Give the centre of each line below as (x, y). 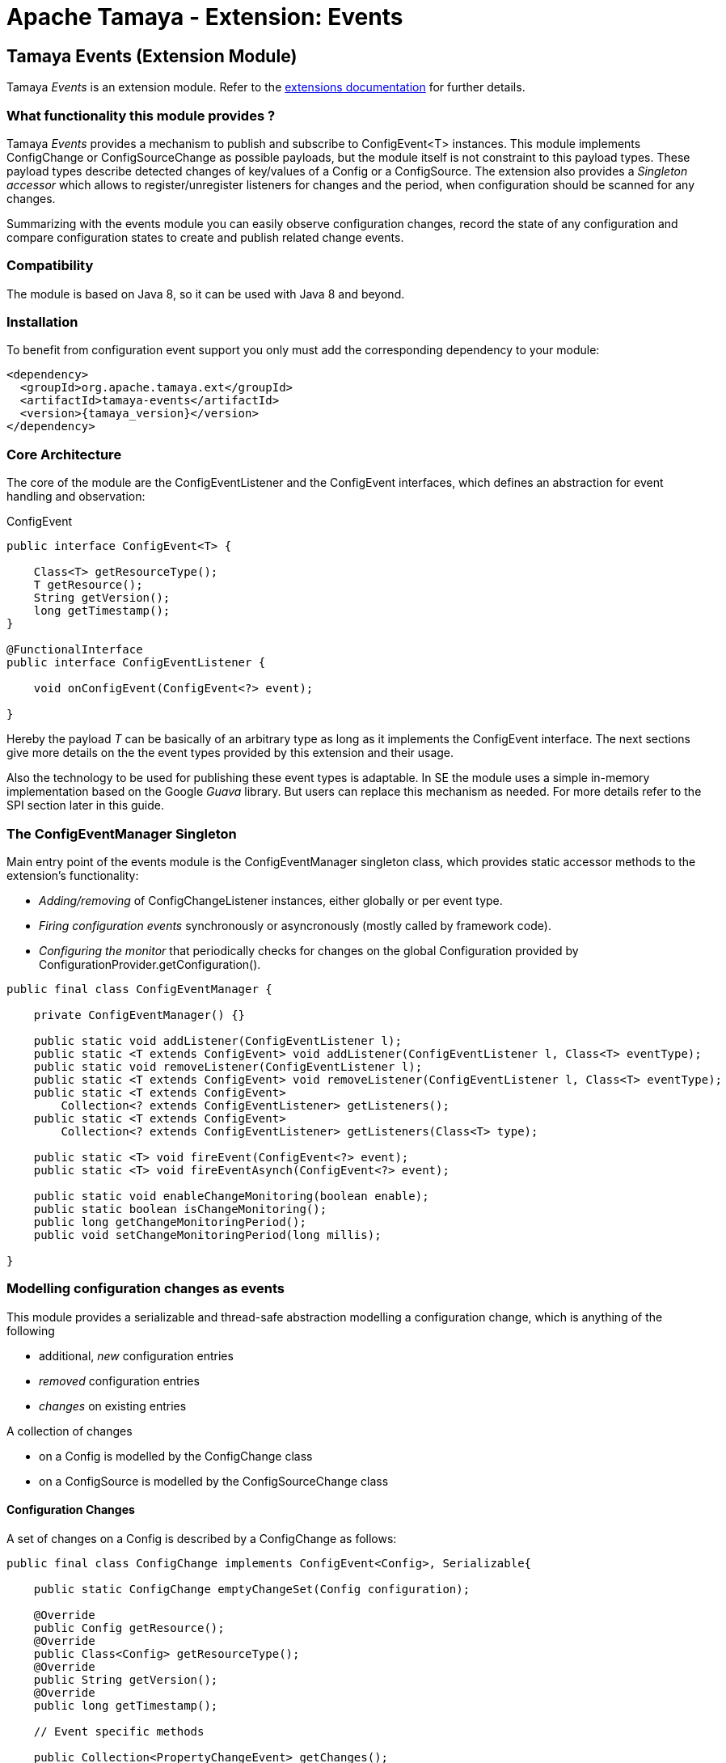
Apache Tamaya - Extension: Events (205, 17)
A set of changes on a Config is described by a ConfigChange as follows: (202, 1538)
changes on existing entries (113, 1406)
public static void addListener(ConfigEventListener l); (217, 1040)
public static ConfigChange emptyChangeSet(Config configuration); (252, 1589)
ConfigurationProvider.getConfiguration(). (150, 964)
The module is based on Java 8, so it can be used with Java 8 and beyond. (206, 294)
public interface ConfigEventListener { (136, 663)
